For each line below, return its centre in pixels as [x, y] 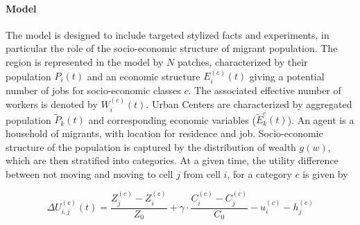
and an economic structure [144, 76]
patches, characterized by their [242, 61]
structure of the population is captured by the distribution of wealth [151, 146]
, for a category [259, 173]
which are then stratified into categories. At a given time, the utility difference [172, 160]
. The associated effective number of [265, 90]
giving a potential [287, 76]
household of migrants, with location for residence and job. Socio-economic [164, 133]
